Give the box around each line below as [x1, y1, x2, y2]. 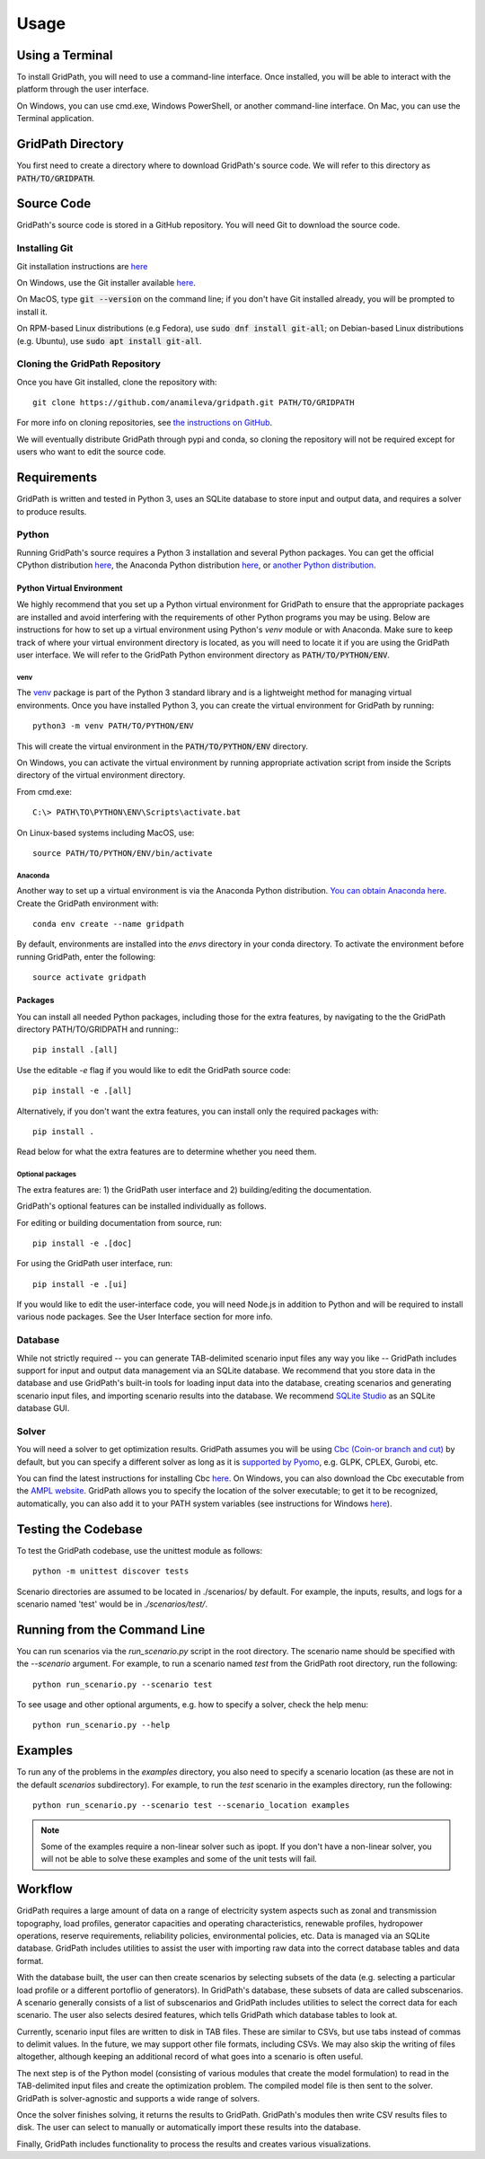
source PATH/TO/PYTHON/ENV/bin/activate [32, 848, 213, 858]
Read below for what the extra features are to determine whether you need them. [16, 1146, 317, 1158]
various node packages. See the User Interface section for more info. [16, 1311, 273, 1322]
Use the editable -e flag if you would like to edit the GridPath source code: [16, 1064, 291, 1075]
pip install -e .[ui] [32, 1279, 128, 1289]
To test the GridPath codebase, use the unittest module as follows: [16, 1545, 263, 1555]
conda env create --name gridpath [32, 919, 184, 930]
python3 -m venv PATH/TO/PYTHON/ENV [32, 721, 194, 731]
